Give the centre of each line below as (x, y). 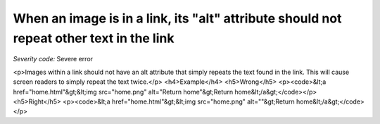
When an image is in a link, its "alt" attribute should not (177, 18)
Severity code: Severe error (53, 59)
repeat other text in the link (94, 38)
